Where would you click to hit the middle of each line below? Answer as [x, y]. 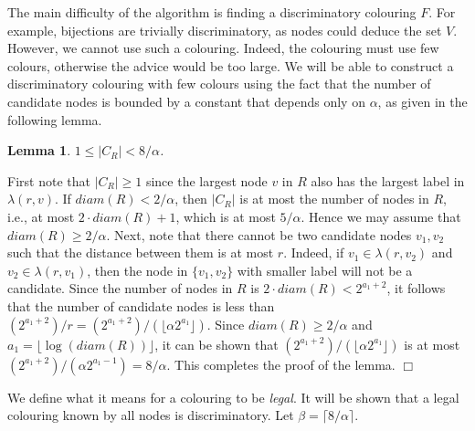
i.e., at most [41, 216]
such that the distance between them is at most [141, 252]
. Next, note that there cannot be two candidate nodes [259, 234]
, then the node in [137, 270]
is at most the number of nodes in [334, 199]
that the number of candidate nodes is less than [141, 305]
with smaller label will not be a [325, 270]
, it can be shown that [216, 344]
